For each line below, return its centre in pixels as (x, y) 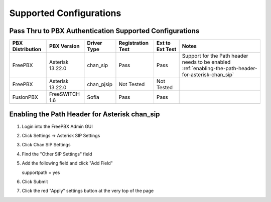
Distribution (27, 49)
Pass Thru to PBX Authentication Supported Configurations (104, 31)
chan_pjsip (100, 84)
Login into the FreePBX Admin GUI (57, 126)
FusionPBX (25, 97)
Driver (95, 43)
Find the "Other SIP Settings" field (57, 154)
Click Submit (35, 181)
